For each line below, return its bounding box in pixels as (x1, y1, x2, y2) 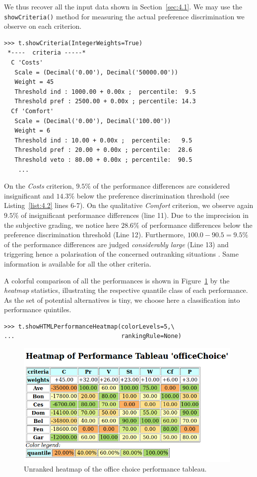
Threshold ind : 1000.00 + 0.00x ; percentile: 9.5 (14, 88, 196, 95)
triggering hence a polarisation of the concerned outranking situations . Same (4, 249, 239, 259)
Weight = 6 (14, 127, 51, 135)
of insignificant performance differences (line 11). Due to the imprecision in (21, 209, 249, 220)
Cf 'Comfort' (11, 108, 54, 115)
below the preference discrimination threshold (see (76, 190, 229, 201)
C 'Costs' (11, 59, 43, 67)
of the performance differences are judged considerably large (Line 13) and (4, 239, 229, 249)
